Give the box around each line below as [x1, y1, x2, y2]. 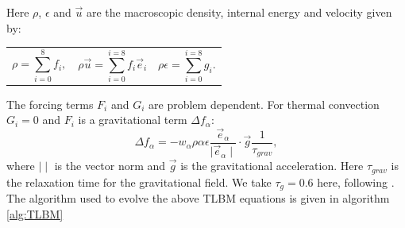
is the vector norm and [54, 157, 166, 174]
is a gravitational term [78, 111, 187, 128]
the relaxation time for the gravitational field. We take [6, 173, 272, 190]
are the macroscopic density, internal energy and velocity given [86, 4, 392, 20]
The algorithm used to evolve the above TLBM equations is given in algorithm [6, 190, 390, 206]
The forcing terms [6, 95, 94, 112]
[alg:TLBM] [6, 205, 64, 222]
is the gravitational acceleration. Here [180, 157, 364, 174]
